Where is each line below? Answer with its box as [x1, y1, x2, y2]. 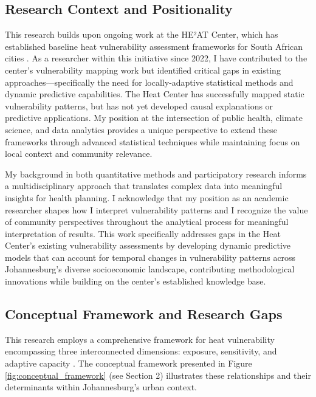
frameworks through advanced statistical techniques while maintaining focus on [5, 135, 300, 148]
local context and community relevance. [5, 147, 153, 160]
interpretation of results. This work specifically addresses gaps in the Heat [5, 227, 281, 240]
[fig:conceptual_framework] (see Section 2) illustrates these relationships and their [5, 368, 311, 381]
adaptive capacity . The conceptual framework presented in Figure [5, 357, 252, 370]
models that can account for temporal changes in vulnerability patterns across [5, 250, 296, 263]
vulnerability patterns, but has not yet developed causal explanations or [5, 99, 273, 112]
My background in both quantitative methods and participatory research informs [5, 167, 307, 180]
